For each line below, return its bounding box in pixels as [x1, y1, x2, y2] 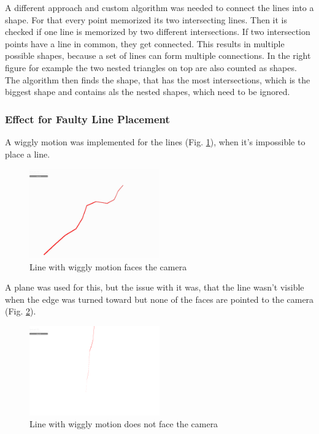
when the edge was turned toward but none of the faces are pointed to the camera [5, 292, 314, 305]
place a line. [5, 147, 50, 160]
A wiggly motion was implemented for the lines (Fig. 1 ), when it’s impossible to [5, 135, 306, 148]
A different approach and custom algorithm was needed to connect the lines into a [5, 1, 314, 13]
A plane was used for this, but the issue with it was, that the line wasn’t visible [5, 281, 304, 294]
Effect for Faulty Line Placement [5, 111, 170, 126]
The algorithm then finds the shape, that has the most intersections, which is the [5, 73, 310, 86]
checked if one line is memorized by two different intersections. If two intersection [5, 25, 310, 38]
